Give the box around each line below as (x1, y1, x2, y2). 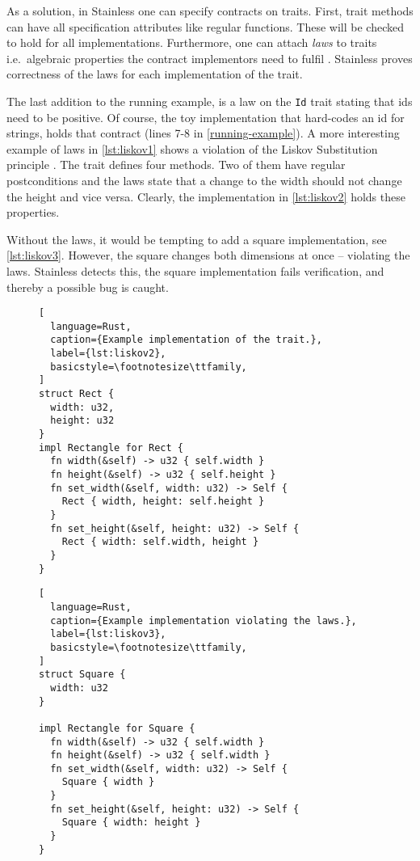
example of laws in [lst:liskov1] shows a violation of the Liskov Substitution (6, 140, 378, 157)
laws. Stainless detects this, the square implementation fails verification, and (6, 262, 384, 279)
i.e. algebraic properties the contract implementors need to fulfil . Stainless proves (6, 49, 413, 66)
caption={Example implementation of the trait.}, (50, 334, 322, 346)
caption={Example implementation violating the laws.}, (50, 614, 357, 627)
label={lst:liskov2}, (50, 348, 166, 360)
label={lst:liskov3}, (50, 628, 166, 640)
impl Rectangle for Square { (39, 722, 195, 734)
